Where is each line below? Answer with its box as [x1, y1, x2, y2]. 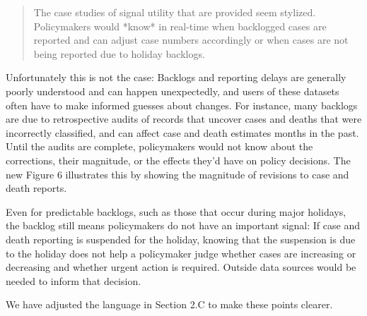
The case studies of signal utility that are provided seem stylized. [33, 5, 316, 19]
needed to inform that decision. [6, 273, 141, 288]
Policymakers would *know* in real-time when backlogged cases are [33, 18, 327, 33]
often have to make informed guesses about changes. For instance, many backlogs [6, 97, 358, 112]
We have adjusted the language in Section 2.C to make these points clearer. [6, 297, 333, 312]
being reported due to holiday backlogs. [33, 46, 205, 61]
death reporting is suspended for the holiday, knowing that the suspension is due [6, 231, 356, 246]
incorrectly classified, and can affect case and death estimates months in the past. [6, 125, 359, 140]
